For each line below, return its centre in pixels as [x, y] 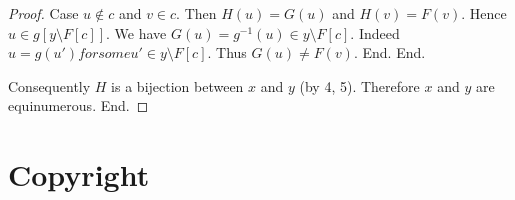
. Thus [227, 52]
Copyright [79, 174]
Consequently [49, 85]
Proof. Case [43, 13]
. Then [196, 13]
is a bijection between [177, 85]
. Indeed [375, 32]
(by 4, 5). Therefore [359, 85]
